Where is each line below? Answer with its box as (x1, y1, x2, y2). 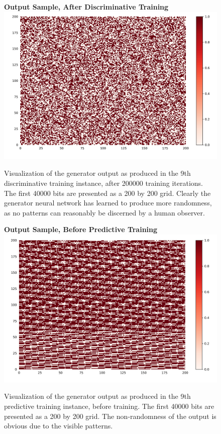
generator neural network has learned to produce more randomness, (4, 197, 212, 208)
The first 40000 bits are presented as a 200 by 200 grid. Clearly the (4, 187, 211, 198)
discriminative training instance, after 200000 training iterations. (4, 177, 203, 188)
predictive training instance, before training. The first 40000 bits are (4, 401, 214, 411)
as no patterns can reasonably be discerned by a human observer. (4, 207, 205, 218)
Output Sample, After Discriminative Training (4, 2, 169, 12)
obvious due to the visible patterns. (4, 420, 113, 431)
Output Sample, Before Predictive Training (4, 224, 158, 235)
